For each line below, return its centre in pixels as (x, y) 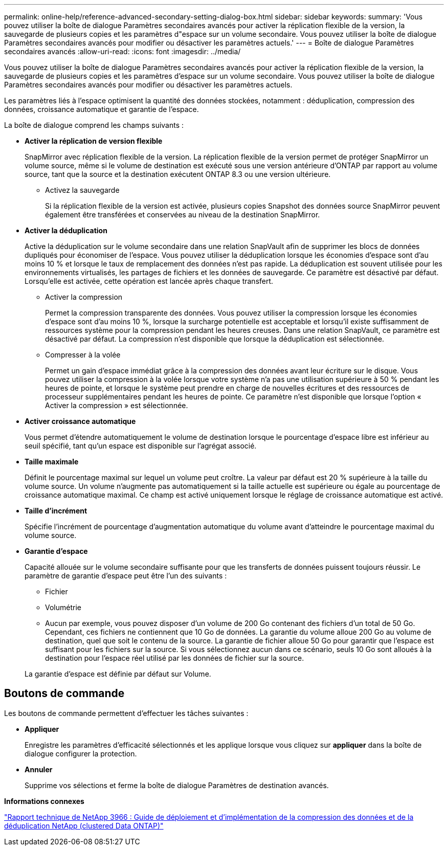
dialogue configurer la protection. (81, 753)
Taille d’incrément (56, 511)
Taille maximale (52, 462)
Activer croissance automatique (80, 421)
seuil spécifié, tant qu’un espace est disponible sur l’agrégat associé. (141, 446)
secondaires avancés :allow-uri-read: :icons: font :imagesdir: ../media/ (122, 51)
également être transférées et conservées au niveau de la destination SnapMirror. (183, 215)
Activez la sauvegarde (82, 190)
